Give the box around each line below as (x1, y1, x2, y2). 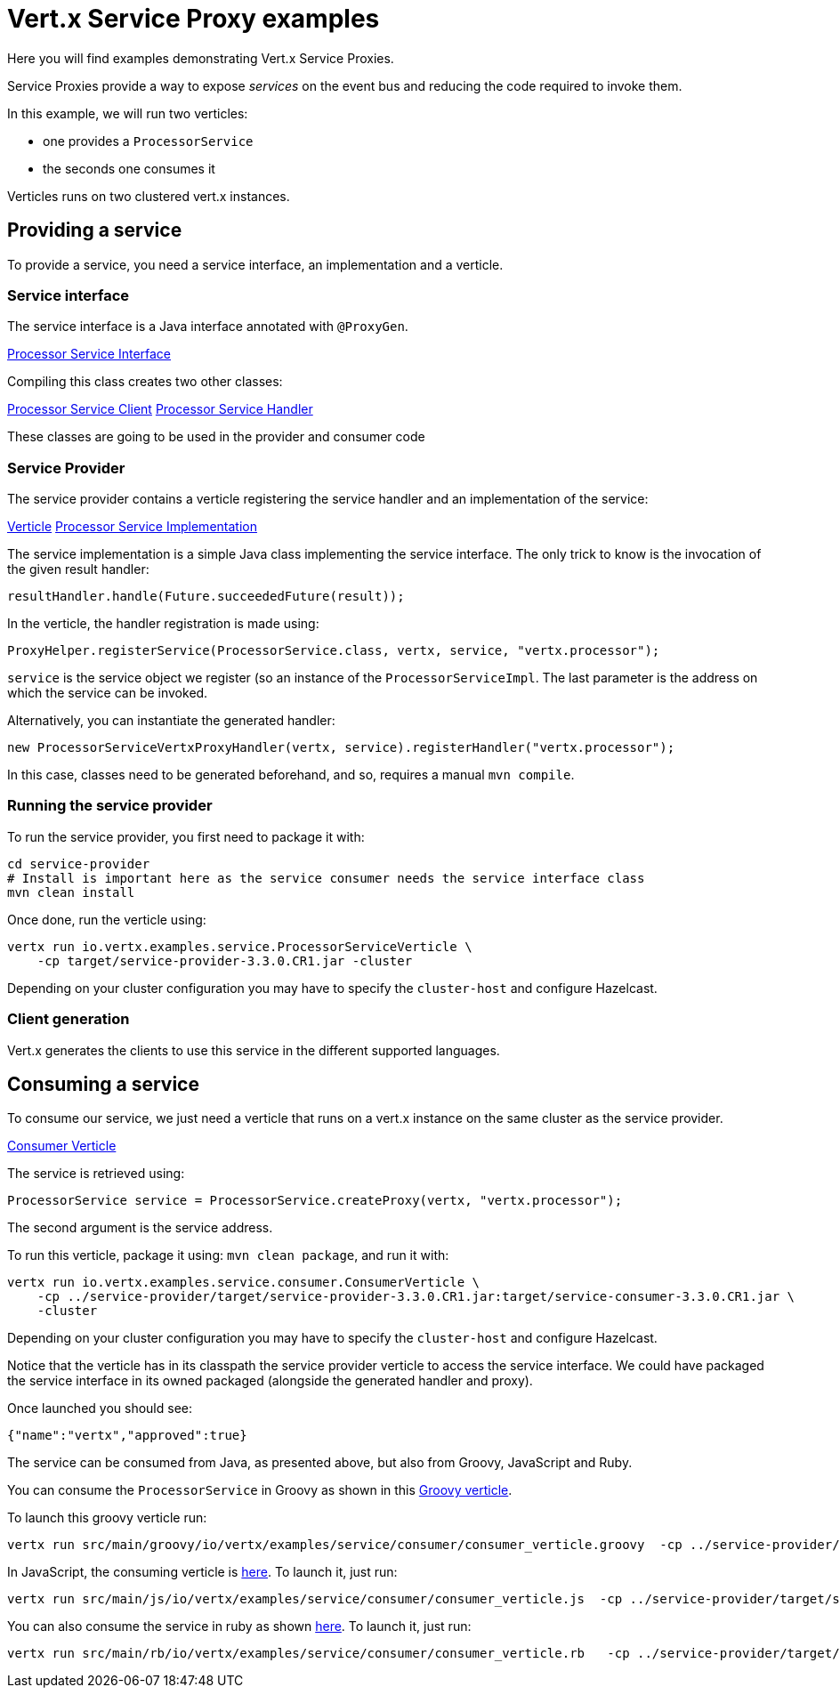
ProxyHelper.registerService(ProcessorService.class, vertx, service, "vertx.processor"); (7, 643, 660, 658)
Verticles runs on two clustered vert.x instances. (7, 188, 290, 204)
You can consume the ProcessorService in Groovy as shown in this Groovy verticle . (7, 1482, 513, 1498)
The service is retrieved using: (7, 1166, 185, 1182)
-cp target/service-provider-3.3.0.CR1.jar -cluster (36, 953, 413, 968)
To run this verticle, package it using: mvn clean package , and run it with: (7, 1247, 449, 1263)
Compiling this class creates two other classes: (7, 374, 283, 390)
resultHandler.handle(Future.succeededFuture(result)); (7, 589, 405, 604)
